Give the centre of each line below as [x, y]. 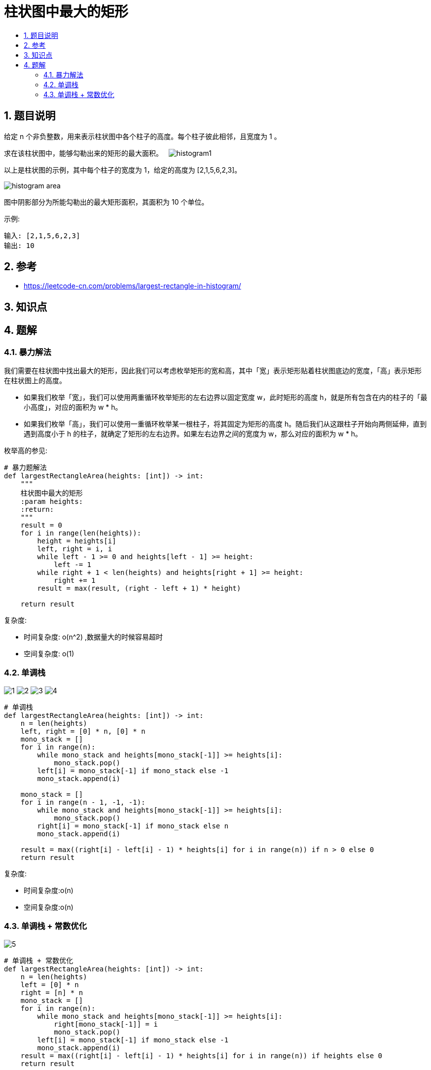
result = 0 [41, 525]
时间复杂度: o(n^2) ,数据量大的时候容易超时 [93, 637]
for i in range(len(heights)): [81, 533]
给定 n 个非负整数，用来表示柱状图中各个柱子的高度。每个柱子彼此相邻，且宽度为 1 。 [143, 136]
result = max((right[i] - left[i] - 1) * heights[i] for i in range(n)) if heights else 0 [201, 1055]
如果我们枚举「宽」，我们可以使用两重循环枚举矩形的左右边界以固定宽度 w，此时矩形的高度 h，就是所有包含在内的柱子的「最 [226, 397]
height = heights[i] [77, 541]
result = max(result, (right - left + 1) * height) [139, 588]
